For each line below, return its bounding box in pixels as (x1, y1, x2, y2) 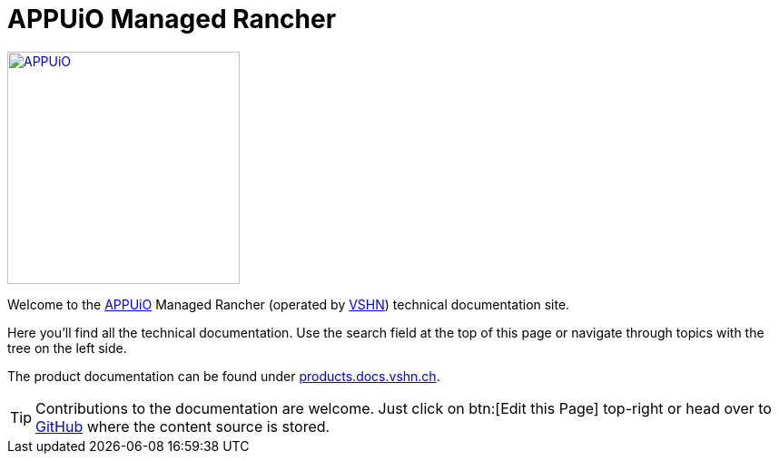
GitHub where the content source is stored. (35, 417, 330, 436)
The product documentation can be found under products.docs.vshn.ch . (7, 368, 440, 384)
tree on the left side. (7, 339, 127, 356)
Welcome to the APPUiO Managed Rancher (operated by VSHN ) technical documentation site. (7, 296, 570, 312)
